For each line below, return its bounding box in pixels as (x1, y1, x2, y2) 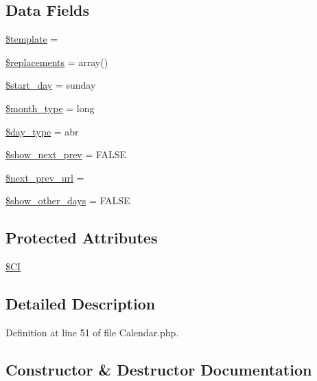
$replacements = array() (5, 54, 108, 69)
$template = (5, 32, 58, 46)
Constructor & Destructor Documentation (5, 358, 312, 380)
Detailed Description (5, 293, 156, 314)
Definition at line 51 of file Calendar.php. (5, 325, 179, 339)
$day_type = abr (5, 124, 79, 138)
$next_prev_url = (5, 170, 84, 184)
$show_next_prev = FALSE (5, 147, 127, 162)
